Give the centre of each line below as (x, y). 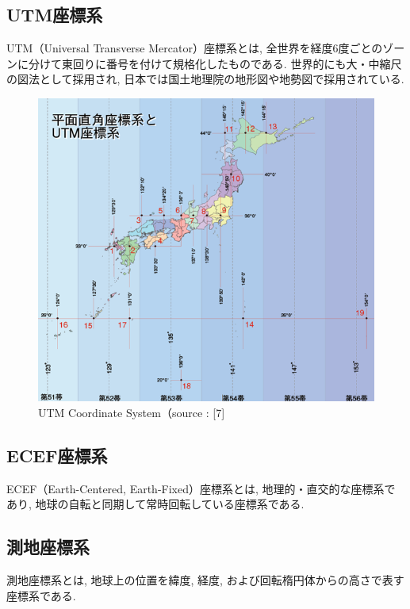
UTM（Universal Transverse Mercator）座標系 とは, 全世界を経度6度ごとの (195, 48)
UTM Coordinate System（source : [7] (132, 412)
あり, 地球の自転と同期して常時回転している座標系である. (155, 504)
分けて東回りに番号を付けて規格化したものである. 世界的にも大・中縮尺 (215, 63)
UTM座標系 (55, 15)
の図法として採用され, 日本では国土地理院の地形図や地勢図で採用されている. (205, 79)
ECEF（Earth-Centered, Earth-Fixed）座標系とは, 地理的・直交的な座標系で (201, 488)
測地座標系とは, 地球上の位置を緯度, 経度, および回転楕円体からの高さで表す (205, 580)
